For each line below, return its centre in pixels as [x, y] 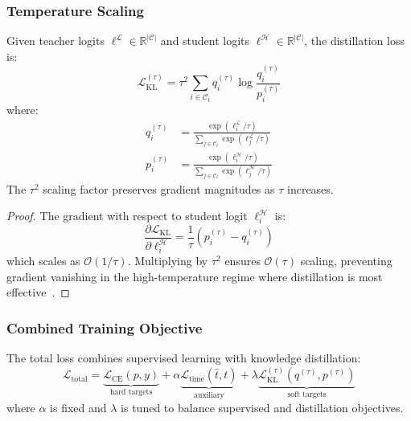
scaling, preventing [346, 261]
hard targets [131, 392]
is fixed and [78, 407]
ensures [242, 261]
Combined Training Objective [105, 327]
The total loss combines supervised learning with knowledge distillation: [184, 358]
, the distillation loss [354, 41]
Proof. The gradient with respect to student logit [127, 216]
